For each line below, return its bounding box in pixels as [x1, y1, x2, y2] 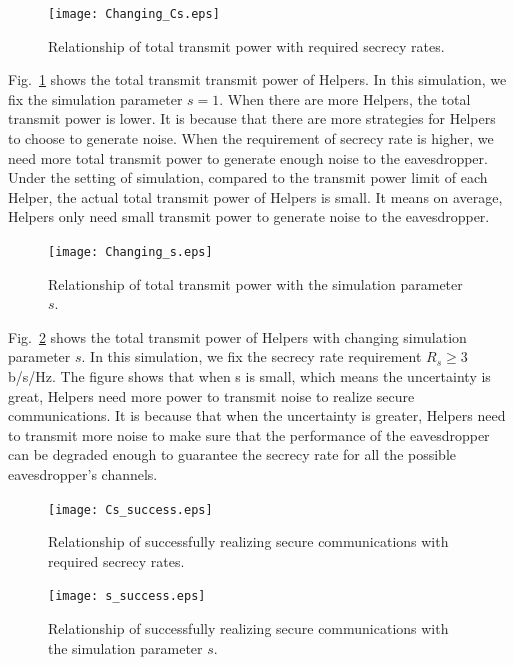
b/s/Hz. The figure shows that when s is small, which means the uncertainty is [8, 366, 491, 387]
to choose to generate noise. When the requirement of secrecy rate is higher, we [8, 128, 494, 149]
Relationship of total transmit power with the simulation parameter [48, 273, 463, 294]
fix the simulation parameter [8, 88, 183, 109]
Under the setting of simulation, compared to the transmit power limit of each [8, 167, 488, 188]
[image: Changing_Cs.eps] [48, 7, 220, 21]
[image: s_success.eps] [48, 589, 206, 604]
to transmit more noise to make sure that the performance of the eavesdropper [8, 424, 490, 445]
